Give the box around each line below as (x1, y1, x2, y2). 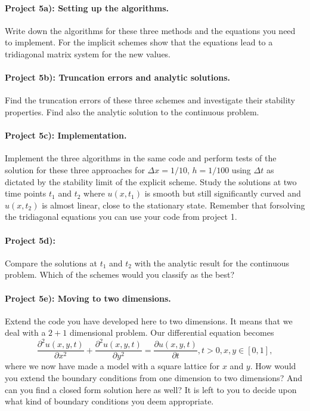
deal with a (5, 326, 46, 339)
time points (5, 187, 46, 200)
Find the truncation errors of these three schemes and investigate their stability (5, 94, 295, 106)
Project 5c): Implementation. (5, 129, 127, 142)
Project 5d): (5, 234, 55, 246)
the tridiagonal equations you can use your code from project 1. (5, 210, 237, 223)
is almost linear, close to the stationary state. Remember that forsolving (42, 198, 305, 211)
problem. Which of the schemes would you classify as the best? (5, 268, 235, 281)
